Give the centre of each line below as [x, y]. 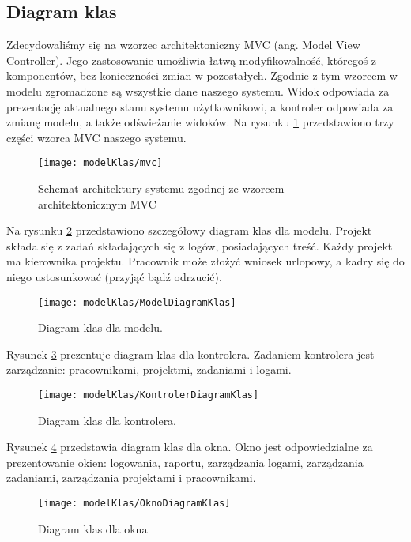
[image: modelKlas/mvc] [100, 163]
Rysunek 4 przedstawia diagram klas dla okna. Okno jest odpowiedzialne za [190, 447]
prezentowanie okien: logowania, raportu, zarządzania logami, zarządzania [185, 462]
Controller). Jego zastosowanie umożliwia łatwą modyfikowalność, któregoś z [192, 60]
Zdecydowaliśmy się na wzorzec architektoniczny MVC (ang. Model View [183, 45]
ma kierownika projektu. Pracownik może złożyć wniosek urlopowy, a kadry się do [205, 261]
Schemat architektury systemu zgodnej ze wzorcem [161, 188]
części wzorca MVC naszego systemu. [96, 137]
